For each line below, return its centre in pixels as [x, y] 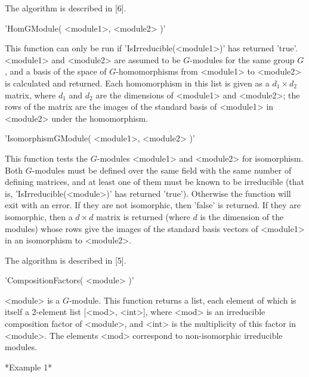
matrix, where [30, 95]
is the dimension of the [242, 216]
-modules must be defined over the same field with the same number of [162, 170]
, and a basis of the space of [56, 71]
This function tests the [47, 158]
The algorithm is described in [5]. [66, 260]
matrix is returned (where [143, 216]
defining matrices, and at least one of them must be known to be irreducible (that [155, 182]
